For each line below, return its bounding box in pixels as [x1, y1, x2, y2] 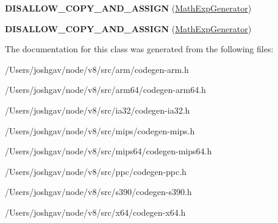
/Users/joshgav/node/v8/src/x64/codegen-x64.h [5, 205, 186, 218]
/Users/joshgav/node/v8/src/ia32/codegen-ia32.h [5, 103, 190, 116]
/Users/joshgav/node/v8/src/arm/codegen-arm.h [5, 63, 189, 75]
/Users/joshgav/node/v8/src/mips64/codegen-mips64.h [5, 145, 212, 157]
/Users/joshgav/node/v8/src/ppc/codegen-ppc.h [5, 165, 187, 177]
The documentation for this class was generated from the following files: [5, 43, 274, 55]
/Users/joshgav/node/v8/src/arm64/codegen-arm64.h [5, 83, 206, 96]
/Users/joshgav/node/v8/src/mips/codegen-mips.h [5, 124, 195, 137]
